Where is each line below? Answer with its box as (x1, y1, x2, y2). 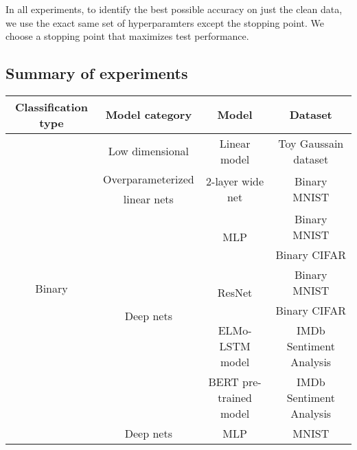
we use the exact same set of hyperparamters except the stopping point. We (5, 15, 325, 30)
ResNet (217, 284, 253, 300)
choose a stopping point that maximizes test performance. (5, 29, 249, 43)
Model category (105, 106, 192, 123)
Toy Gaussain (278, 135, 344, 151)
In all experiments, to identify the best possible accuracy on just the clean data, (5, 2, 343, 16)
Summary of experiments (5, 63, 188, 84)
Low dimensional (108, 143, 189, 159)
